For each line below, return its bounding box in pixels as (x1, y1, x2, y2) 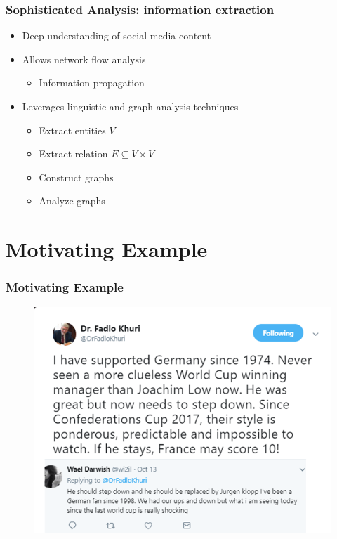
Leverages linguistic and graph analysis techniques (22, 99, 239, 113)
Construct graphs (39, 169, 114, 184)
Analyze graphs (39, 193, 105, 208)
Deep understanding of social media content (22, 28, 211, 43)
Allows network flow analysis (22, 51, 146, 66)
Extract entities (39, 122, 106, 137)
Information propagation (39, 75, 145, 90)
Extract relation (39, 146, 108, 161)
